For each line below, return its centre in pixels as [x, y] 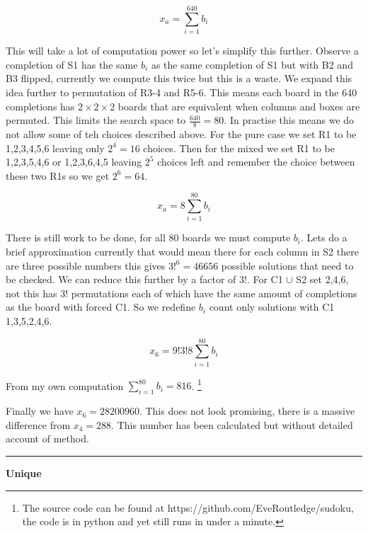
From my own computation [65, 385]
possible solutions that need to [287, 265]
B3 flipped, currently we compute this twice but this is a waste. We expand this [179, 78]
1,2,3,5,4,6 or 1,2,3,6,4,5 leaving [74, 162]
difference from [38, 424]
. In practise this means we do [289, 120]
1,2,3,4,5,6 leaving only [55, 148]
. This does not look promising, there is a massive [247, 411]
